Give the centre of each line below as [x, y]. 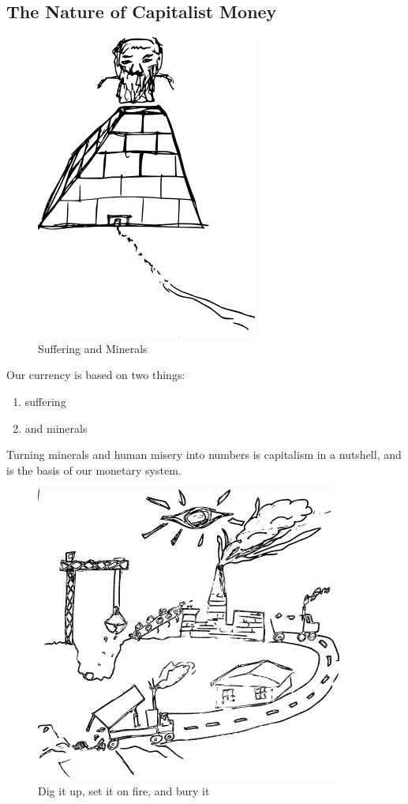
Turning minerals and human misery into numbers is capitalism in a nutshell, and [204, 455]
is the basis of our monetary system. [94, 470]
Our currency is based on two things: [96, 375]
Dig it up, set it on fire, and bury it [124, 790]
